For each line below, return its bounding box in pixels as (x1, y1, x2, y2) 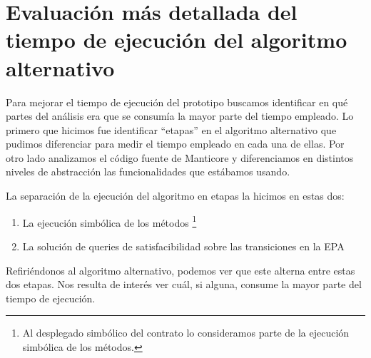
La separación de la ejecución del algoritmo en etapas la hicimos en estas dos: (6, 188, 345, 203)
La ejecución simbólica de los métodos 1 (22, 213, 197, 230)
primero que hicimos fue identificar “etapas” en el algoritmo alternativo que (6, 122, 337, 137)
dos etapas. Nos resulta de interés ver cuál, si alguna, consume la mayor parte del (6, 277, 362, 292)
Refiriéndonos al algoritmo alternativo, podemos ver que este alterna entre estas (6, 262, 355, 277)
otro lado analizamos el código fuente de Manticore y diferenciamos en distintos (6, 150, 354, 165)
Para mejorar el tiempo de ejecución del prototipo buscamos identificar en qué (6, 94, 348, 109)
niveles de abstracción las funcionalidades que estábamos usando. (6, 164, 290, 179)
